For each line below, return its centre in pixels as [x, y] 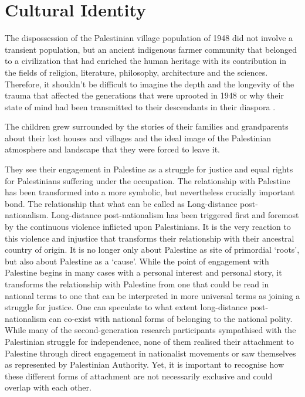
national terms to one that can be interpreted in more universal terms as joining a [152, 295]
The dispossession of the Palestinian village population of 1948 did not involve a [149, 38]
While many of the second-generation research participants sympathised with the [150, 330]
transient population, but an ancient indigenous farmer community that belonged [151, 49]
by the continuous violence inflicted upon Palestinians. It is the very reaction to [148, 227]
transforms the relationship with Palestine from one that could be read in [137, 284]
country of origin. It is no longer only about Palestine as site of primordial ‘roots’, [152, 250]
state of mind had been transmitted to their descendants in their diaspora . [140, 106]
